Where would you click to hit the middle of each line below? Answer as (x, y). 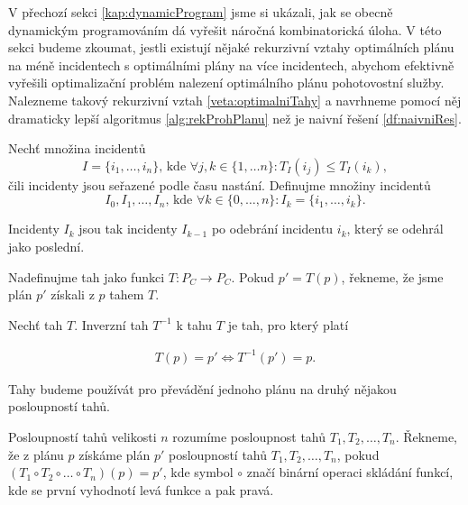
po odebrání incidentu (272, 229)
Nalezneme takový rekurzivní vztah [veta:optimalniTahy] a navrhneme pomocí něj (235, 100)
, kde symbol (198, 472)
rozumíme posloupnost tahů (249, 437)
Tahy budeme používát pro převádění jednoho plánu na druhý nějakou (202, 388)
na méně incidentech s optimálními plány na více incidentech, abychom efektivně (231, 64)
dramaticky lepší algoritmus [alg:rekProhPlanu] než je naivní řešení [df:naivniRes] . (235, 118)
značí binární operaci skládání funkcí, (350, 472)
